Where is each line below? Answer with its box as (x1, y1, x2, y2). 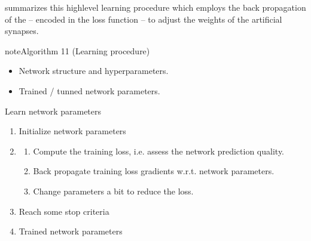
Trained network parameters (19, 225, 123, 237)
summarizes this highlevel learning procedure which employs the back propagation (5, 1, 306, 13)
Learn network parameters (5, 104, 102, 117)
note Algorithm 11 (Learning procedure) (5, 44, 150, 57)
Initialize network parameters (19, 125, 126, 137)
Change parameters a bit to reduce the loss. (33, 184, 194, 197)
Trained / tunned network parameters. (19, 84, 160, 97)
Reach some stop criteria (19, 205, 109, 217)
